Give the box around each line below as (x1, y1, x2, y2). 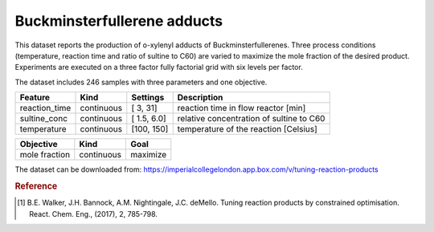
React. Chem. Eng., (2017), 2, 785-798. (29, 209, 158, 218)
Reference (14, 181, 58, 192)
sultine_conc (19, 113, 68, 124)
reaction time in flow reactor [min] (177, 103, 306, 114)
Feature (19, 92, 51, 104)
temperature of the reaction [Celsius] (177, 124, 317, 135)
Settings (131, 92, 165, 104)
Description (177, 92, 223, 104)
